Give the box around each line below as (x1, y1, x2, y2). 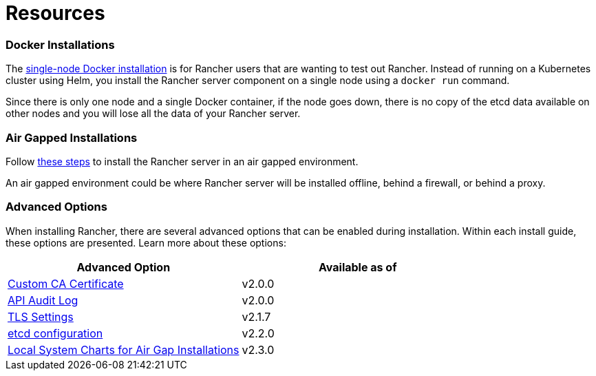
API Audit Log (8, 293, 78, 307)
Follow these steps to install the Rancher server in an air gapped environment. (6, 155, 359, 167)
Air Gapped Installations (6, 130, 138, 145)
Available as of (318, 260, 397, 274)
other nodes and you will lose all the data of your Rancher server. (6, 107, 301, 120)
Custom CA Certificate (8, 276, 124, 291)
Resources (6, 1, 105, 25)
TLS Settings (8, 309, 74, 324)
